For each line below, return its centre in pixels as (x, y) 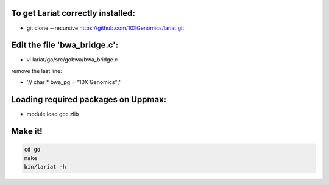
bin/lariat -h (45, 166)
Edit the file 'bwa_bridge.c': (65, 45)
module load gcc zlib (53, 114)
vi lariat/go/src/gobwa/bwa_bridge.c (72, 60)
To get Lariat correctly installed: (73, 13)
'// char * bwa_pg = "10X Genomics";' (74, 82)
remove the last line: (37, 71)
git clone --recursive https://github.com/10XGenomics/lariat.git (105, 28)
